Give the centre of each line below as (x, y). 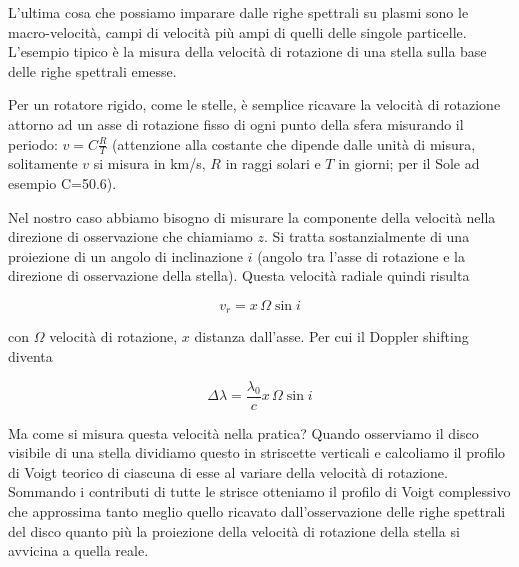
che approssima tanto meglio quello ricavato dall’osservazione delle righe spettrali (257, 511)
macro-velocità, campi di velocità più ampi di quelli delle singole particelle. (237, 31)
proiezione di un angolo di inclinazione (125, 255)
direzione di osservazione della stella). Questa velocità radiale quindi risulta (239, 275)
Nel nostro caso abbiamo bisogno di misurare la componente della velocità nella (252, 216)
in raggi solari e (273, 163)
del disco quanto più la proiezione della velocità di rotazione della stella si (234, 530)
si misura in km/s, (149, 163)
